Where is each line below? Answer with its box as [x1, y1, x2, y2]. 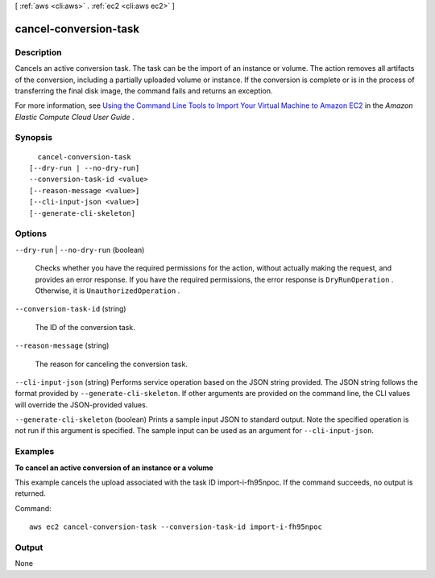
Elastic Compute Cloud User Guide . [14, 112, 135, 122]
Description [14, 47, 62, 58]
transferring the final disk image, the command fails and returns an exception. [14, 85, 273, 96]
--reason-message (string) [14, 341, 110, 350]
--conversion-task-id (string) [14, 304, 126, 314]
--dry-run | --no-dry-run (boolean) [14, 245, 145, 254]
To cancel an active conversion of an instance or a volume [14, 463, 213, 473]
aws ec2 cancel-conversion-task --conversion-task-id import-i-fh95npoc [29, 522, 322, 531]
